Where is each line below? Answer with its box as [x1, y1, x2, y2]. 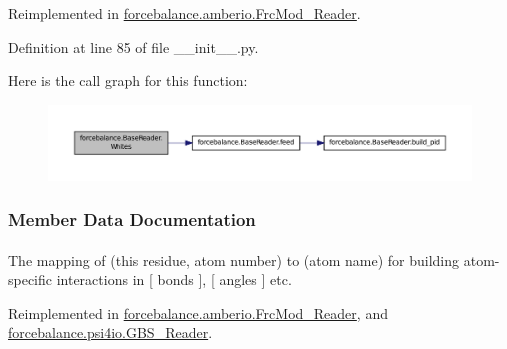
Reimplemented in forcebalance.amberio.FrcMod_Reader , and [8, 302, 388, 323]
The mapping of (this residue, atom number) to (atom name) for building [8, 249, 460, 270]
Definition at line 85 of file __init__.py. [8, 36, 259, 57]
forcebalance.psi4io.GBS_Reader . [8, 322, 213, 343]
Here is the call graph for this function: [8, 70, 248, 91]
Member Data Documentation [8, 207, 256, 232]
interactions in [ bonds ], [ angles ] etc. [56, 269, 292, 290]
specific [8, 269, 53, 290]
